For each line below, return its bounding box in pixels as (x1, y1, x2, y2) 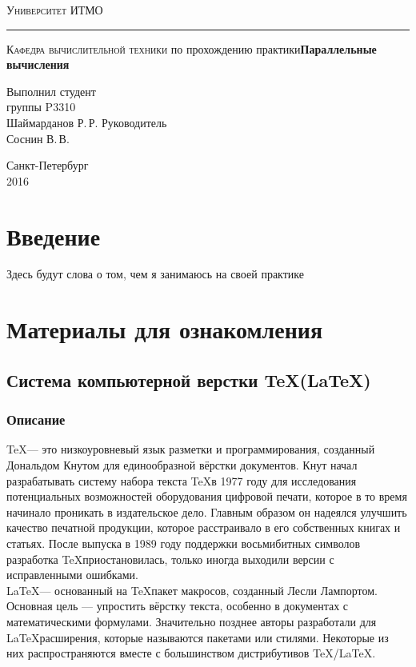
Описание (6, 409, 66, 429)
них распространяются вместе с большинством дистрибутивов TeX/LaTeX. (6, 645, 376, 661)
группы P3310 (6, 98, 76, 115)
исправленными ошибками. (6, 566, 138, 583)
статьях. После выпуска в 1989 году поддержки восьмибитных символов (6, 535, 361, 551)
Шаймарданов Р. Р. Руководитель (6, 114, 167, 130)
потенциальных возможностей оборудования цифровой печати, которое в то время (6, 488, 407, 505)
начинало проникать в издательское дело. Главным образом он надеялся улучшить (6, 503, 407, 520)
